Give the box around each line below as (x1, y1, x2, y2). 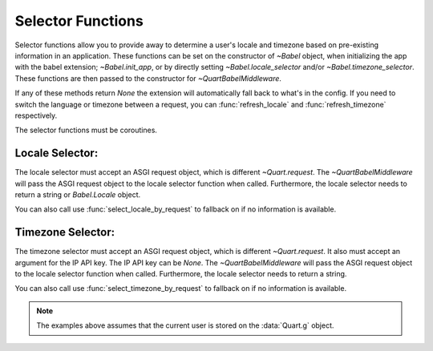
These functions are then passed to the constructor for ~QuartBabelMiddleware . (14, 73, 282, 83)
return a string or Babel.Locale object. (14, 189, 140, 200)
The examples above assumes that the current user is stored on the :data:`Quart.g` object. (36, 321, 334, 330)
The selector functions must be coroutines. (14, 125, 158, 135)
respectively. (14, 111, 58, 120)
